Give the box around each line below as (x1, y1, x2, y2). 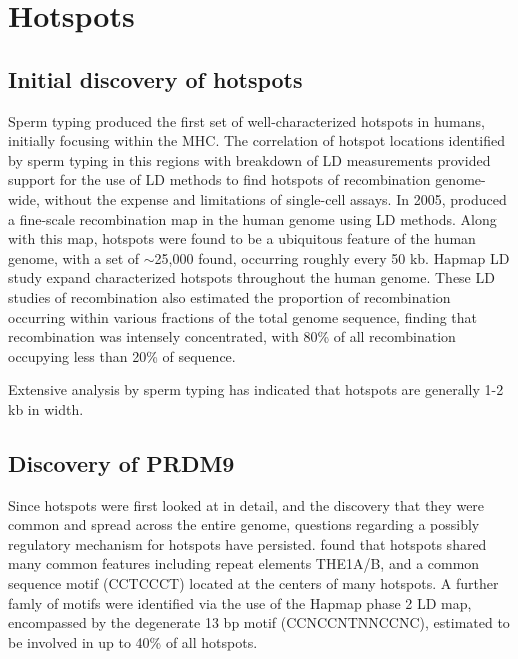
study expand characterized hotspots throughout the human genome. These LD (8, 267, 495, 288)
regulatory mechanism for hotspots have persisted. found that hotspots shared (8, 533, 487, 554)
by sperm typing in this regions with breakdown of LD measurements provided (8, 149, 491, 170)
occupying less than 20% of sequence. (8, 345, 236, 366)
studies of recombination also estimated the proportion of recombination (8, 286, 451, 307)
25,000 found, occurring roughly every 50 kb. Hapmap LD (154, 247, 510, 268)
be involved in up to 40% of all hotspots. (8, 631, 258, 652)
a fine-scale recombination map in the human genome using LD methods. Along (8, 208, 497, 229)
